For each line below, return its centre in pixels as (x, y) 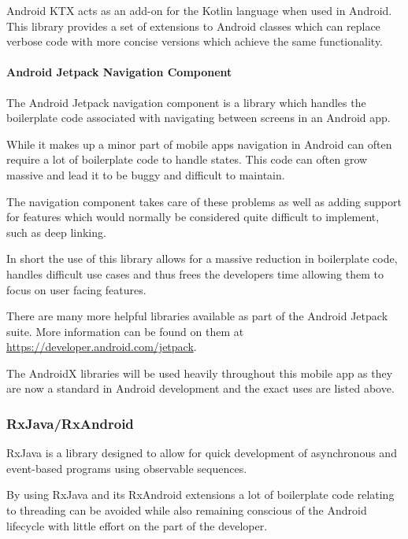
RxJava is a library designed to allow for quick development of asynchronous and (202, 453)
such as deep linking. (56, 232)
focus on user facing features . (76, 289)
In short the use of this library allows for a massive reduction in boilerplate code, (202, 258)
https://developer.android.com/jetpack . (102, 347)
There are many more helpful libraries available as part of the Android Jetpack (197, 316)
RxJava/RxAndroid (70, 423)
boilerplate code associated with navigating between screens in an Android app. (198, 118)
